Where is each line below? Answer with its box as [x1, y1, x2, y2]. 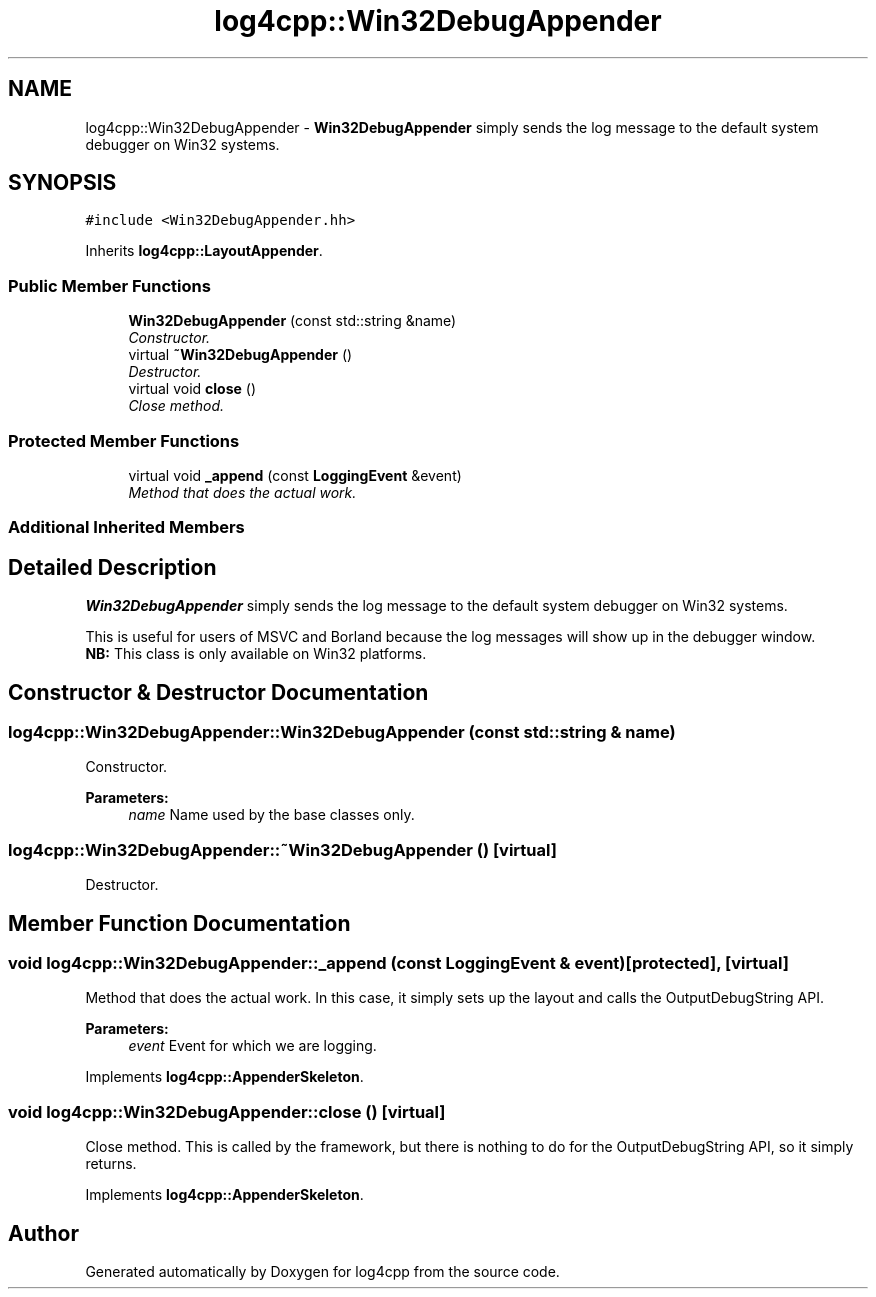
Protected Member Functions [8, 430, 240, 451]
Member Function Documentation [8, 910, 351, 936]
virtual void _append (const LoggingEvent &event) [128, 466, 462, 484]
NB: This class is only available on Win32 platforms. [85, 645, 427, 663]
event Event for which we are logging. [128, 1037, 377, 1055]
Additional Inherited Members [8, 517, 245, 538]
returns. [85, 1155, 137, 1173]
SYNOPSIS [8, 170, 117, 196]
